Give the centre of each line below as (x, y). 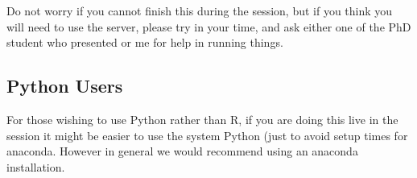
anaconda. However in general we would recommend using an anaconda (182, 151)
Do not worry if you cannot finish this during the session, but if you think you (200, 10)
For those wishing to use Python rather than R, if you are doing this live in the (202, 119)
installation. (36, 166)
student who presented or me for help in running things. (145, 42)
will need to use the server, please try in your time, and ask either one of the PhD (209, 26)
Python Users (65, 86)
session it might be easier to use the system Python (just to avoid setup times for (207, 135)
